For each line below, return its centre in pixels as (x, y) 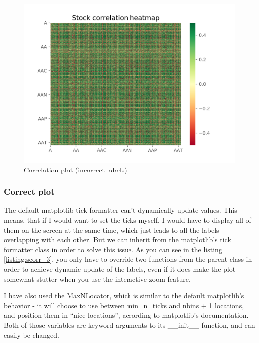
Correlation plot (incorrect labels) (75, 169)
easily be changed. (32, 334)
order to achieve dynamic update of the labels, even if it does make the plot (120, 268)
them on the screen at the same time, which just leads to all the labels (112, 230)
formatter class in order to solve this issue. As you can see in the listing (113, 249)
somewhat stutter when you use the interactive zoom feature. (97, 278)
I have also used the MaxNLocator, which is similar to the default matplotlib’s (124, 295)
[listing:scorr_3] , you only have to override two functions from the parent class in (128, 259)
